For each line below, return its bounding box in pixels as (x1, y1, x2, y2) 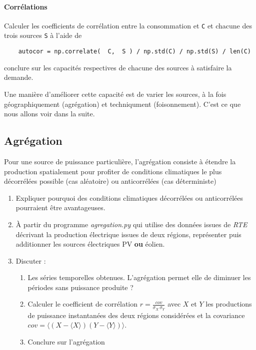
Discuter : (15, 255, 46, 266)
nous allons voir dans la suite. (4, 108, 95, 119)
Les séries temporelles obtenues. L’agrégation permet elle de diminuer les (27, 272, 251, 283)
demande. (4, 72, 33, 82)
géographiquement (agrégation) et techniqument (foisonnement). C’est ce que (4, 98, 241, 109)
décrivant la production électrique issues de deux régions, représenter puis (15, 229, 241, 239)
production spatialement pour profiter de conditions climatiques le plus (4, 166, 222, 176)
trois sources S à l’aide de (4, 30, 82, 40)
